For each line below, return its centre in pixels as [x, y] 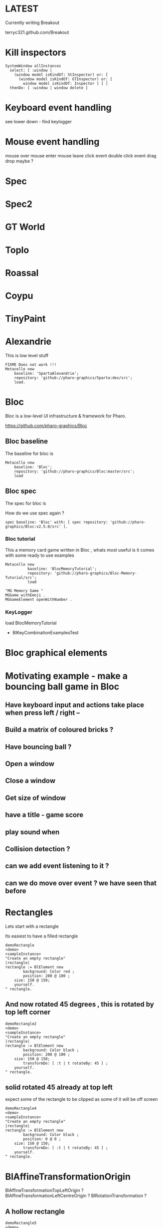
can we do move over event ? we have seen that [81, 883]
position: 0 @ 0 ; [42, 1139]
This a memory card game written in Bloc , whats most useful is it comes [80, 550]
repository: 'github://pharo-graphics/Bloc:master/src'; [75, 471]
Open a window [30, 764]
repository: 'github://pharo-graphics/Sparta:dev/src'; [74, 378]
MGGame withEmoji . [25, 595]
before [16, 891]
